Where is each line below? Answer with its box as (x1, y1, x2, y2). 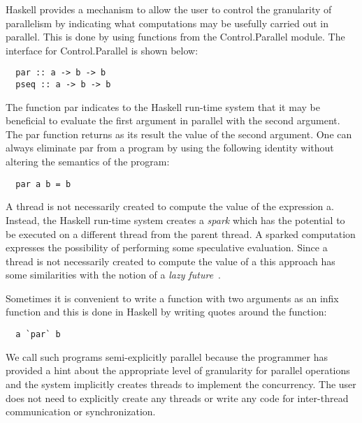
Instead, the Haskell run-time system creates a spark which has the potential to (6, 212, 345, 227)
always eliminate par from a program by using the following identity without (6, 140, 334, 155)
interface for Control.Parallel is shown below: (6, 43, 198, 57)
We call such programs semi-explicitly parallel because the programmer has (6, 349, 328, 364)
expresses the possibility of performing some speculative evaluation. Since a (6, 240, 328, 255)
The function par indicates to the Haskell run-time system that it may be (6, 99, 320, 114)
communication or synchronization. (6, 404, 156, 419)
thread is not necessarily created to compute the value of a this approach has (6, 253, 335, 268)
